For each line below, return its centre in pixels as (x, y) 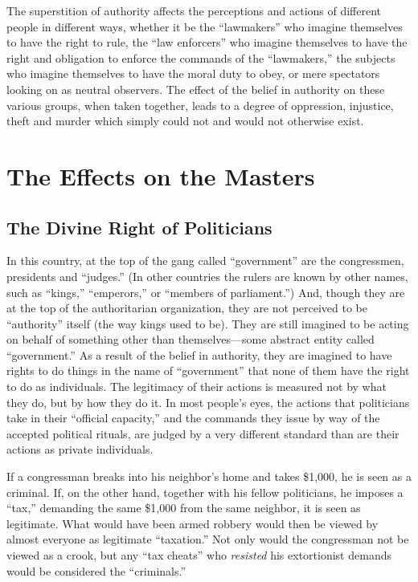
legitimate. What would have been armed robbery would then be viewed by (193, 523)
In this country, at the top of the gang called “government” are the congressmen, (205, 260)
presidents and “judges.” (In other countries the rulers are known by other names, (207, 276)
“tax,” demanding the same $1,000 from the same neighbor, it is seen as (184, 508)
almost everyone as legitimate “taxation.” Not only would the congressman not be (208, 539)
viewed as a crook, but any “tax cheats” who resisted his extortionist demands (199, 555)
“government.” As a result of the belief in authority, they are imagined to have (199, 354)
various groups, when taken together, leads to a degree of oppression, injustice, (200, 105)
